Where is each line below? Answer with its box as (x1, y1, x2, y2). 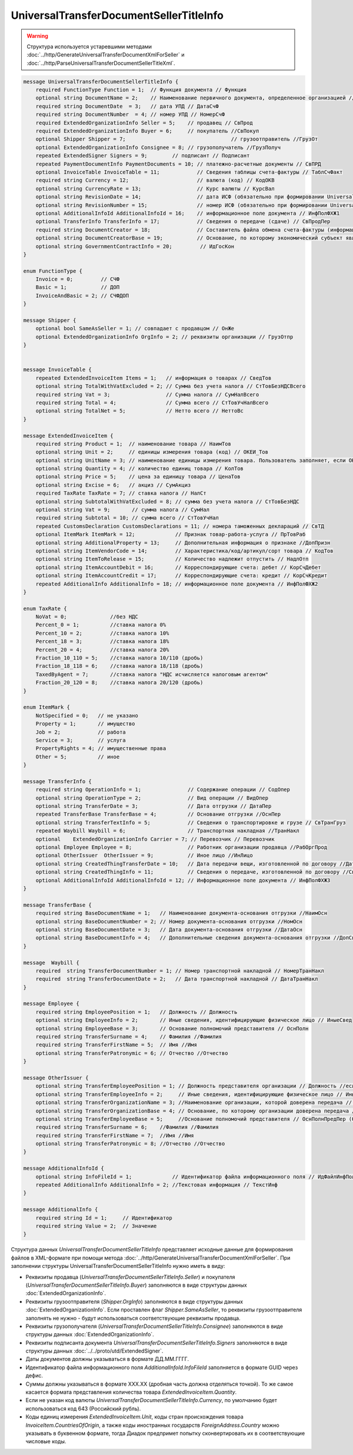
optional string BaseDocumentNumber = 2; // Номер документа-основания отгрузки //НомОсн (35, 918, 303, 925)
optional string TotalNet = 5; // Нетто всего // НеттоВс (35, 408, 244, 414)
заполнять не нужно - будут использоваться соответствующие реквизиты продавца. (25, 1314, 241, 1321)
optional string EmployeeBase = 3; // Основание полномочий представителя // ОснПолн (35, 1025, 309, 1032)
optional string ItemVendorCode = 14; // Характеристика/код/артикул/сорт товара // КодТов (35, 547, 334, 554)
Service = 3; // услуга (35, 737, 126, 744)
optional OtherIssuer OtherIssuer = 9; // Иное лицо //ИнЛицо (35, 852, 253, 859)
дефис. (25, 1372, 44, 1379)
